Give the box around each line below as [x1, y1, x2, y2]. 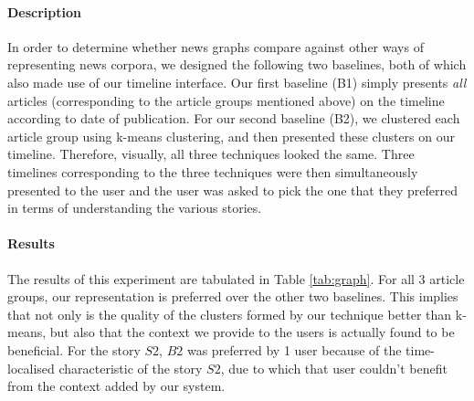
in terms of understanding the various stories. [7, 198, 262, 217]
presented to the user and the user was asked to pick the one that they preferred [7, 180, 458, 199]
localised [7, 358, 55, 377]
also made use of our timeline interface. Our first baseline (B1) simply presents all [7, 72, 467, 91]
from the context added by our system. [7, 376, 226, 396]
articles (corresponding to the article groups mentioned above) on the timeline [7, 90, 445, 110]
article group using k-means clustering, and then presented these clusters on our [7, 126, 455, 145]
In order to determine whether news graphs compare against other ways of [7, 37, 424, 56]
